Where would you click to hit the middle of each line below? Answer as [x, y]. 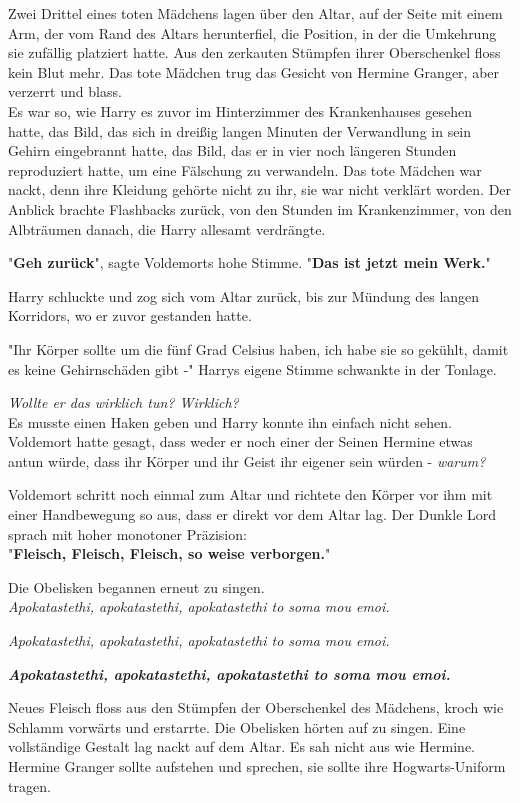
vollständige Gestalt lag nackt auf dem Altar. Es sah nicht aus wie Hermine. [242, 746]
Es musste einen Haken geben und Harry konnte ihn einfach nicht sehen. [230, 421]
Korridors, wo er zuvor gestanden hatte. [130, 315]
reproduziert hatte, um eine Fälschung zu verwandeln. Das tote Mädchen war [245, 169]
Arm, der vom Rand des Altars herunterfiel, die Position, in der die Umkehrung [252, 32]
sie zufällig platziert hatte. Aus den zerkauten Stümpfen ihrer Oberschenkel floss [254, 52]
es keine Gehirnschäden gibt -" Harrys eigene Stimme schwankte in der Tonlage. [252, 368]
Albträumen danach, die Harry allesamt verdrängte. [167, 228]
